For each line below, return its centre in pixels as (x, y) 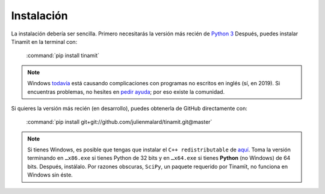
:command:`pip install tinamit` (63, 56)
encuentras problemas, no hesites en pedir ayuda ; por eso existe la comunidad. (126, 92)
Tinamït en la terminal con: (44, 41)
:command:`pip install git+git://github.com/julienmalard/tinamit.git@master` (119, 122)
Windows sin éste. (50, 175)
